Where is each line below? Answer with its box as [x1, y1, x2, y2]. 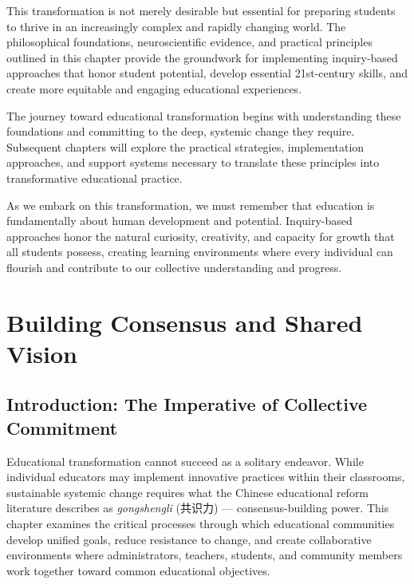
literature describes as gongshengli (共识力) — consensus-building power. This [6, 499, 389, 516]
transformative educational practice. [6, 169, 183, 186]
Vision [6, 337, 77, 369]
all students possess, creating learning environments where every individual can [6, 243, 393, 260]
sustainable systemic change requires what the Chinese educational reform [6, 483, 369, 500]
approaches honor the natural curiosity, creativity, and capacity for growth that [6, 227, 395, 244]
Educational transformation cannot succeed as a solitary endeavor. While [6, 452, 364, 469]
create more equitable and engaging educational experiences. [6, 80, 302, 97]
